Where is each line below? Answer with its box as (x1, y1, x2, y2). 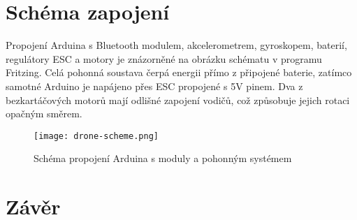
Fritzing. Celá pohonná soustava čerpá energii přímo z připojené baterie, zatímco (6, 65, 352, 80)
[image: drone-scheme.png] (34, 131, 159, 141)
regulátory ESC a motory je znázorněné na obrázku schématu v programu (6, 51, 322, 66)
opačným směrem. (6, 106, 82, 121)
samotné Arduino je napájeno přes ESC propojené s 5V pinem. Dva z (6, 78, 303, 93)
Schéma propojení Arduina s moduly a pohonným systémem (34, 151, 292, 166)
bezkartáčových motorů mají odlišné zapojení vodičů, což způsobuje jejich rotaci (6, 92, 350, 107)
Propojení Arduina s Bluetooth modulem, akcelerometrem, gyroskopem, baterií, (6, 38, 347, 52)
